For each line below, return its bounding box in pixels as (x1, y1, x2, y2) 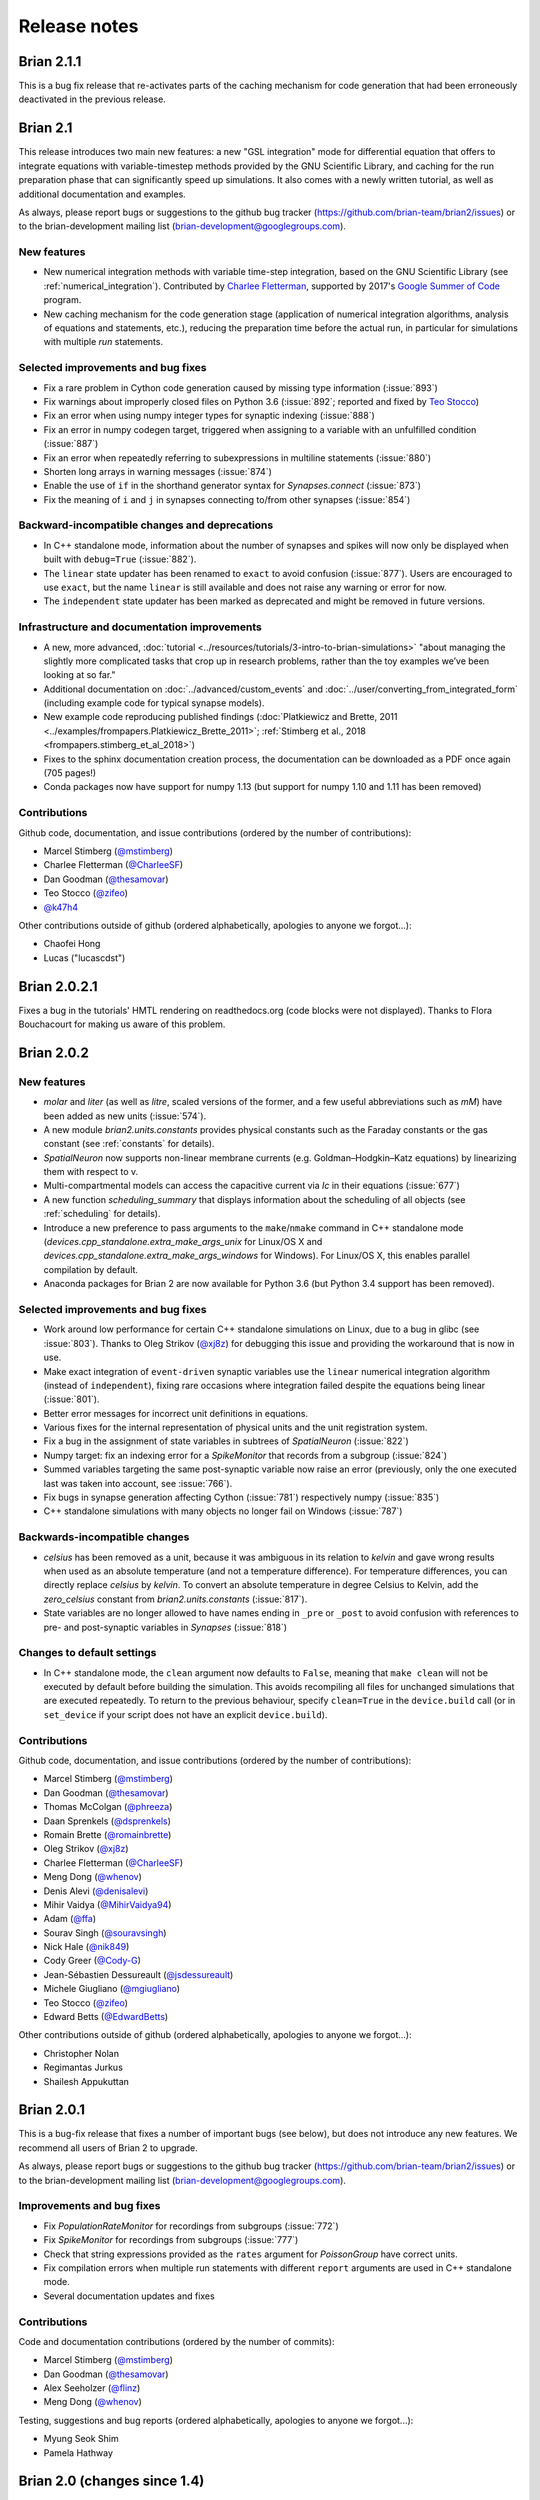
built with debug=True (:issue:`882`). (43, 553, 197, 565)
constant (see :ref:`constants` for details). (43, 1138, 215, 1150)
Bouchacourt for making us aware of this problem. (18, 1018, 226, 1030)
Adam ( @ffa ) (43, 1913, 97, 1925)
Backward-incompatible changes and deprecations (18, 518, 274, 532)
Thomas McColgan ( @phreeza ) (43, 1801, 173, 1813)
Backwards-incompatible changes (18, 1530, 190, 1544)
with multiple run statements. (43, 336, 164, 348)
